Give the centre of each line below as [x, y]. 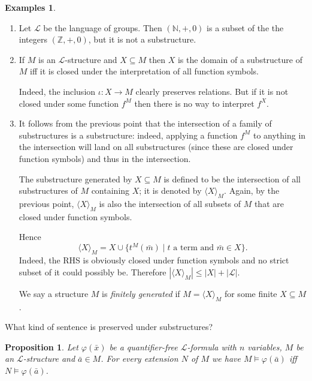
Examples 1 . [30, 7]
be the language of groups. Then [103, 27]
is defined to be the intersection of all [232, 178]
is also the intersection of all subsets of [170, 203]
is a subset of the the [245, 27]
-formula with [212, 346]
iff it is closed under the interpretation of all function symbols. [144, 71]
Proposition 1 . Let [42, 346]
